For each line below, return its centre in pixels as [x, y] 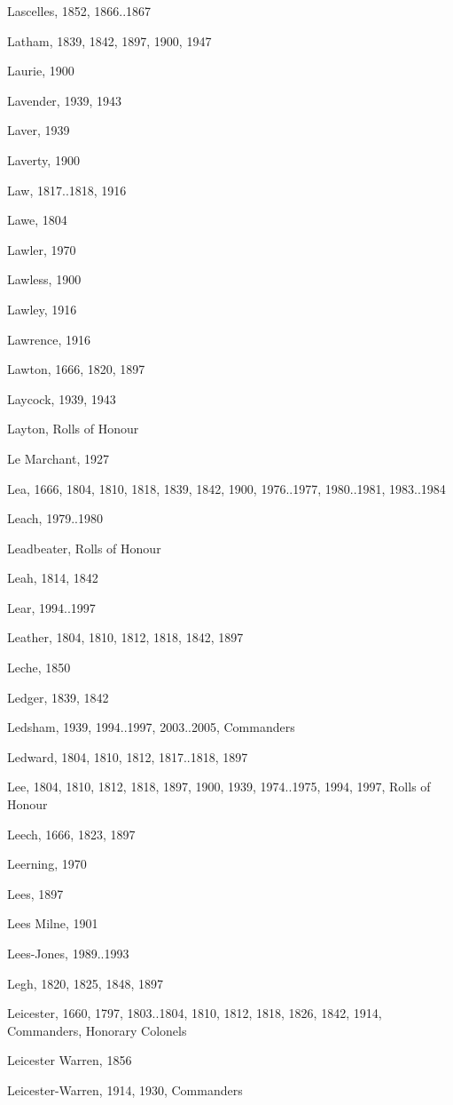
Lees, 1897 [35, 893]
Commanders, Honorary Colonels [97, 1030]
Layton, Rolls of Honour [73, 429]
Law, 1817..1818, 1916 [67, 190]
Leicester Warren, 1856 [70, 1060]
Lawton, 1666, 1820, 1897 [76, 369]
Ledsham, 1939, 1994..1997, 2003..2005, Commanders [151, 727]
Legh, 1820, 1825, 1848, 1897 [85, 983]
